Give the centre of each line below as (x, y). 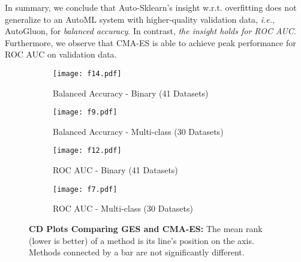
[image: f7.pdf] (85, 189)
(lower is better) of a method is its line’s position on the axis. (142, 240)
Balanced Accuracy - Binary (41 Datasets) (131, 93)
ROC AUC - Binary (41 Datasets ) (115, 170)
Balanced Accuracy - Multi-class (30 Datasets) (138, 131)
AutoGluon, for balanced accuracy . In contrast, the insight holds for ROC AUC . (150, 31)
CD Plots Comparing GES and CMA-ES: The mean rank (146, 228)
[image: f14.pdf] (87, 73)
